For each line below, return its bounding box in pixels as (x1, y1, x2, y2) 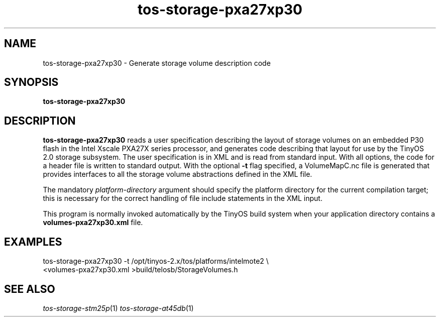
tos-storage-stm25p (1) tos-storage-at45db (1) (43, 303, 194, 312)
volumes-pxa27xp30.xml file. (43, 218, 143, 227)
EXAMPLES (4, 235, 62, 248)
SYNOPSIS (4, 76, 59, 89)
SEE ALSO (4, 282, 55, 295)
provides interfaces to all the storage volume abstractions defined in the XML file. (43, 170, 312, 179)
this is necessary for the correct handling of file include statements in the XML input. (43, 194, 322, 203)
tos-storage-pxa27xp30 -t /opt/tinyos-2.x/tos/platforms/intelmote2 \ (43, 257, 269, 266)
